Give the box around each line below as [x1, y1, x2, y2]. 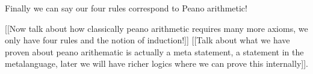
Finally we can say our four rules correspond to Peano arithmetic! [5, 2, 247, 14]
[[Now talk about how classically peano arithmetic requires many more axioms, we [5, 22, 308, 34]
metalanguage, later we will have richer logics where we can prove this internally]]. [5, 57, 308, 70]
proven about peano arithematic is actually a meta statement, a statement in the [5, 45, 304, 58]
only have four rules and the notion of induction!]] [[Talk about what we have [5, 34, 290, 46]
